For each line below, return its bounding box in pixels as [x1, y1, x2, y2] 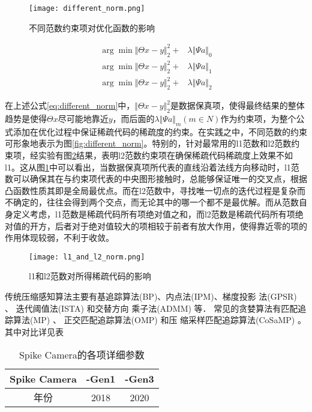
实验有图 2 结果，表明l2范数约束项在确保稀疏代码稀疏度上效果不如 [38, 149, 293, 162]
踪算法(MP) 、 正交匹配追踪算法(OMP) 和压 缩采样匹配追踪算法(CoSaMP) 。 [5, 314, 306, 326]
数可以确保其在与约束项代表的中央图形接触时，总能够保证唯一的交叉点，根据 [5, 172, 307, 185]
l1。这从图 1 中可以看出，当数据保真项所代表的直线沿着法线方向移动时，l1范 [5, 160, 299, 173]
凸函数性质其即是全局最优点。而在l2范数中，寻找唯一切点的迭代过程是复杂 [5, 184, 297, 196]
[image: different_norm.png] [29, 4, 145, 13]
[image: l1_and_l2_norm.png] [29, 252, 145, 261]
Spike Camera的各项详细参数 [19, 348, 145, 362]
